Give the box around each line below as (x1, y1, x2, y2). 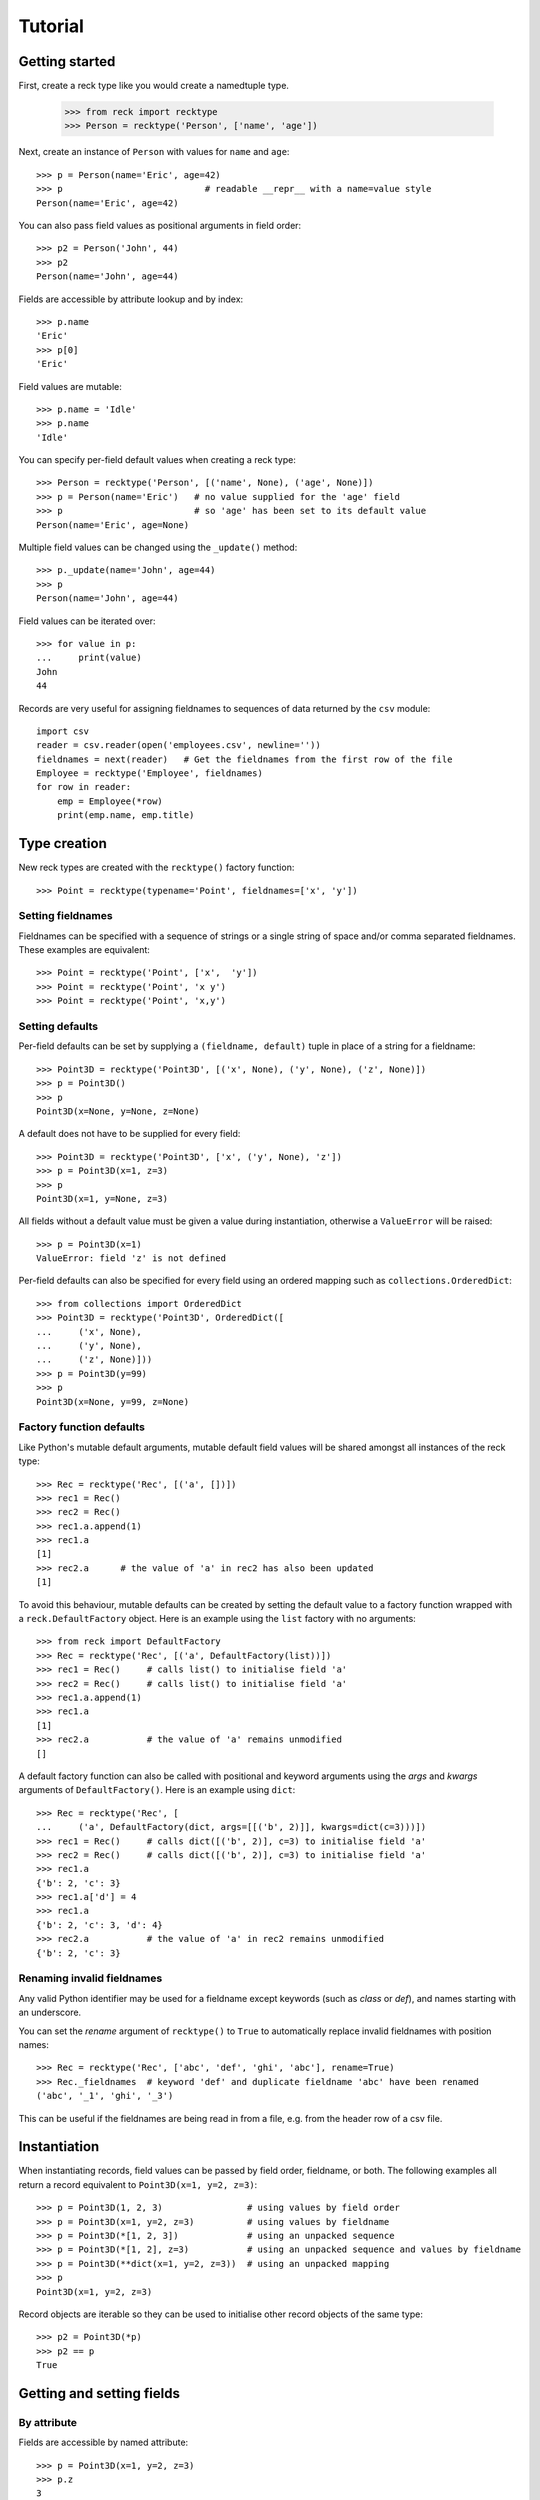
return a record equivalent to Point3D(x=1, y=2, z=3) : (18, 2178, 258, 2190)
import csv (36, 725, 90, 737)
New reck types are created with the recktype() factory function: (18, 861, 295, 874)
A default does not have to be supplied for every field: (18, 1128, 241, 1140)
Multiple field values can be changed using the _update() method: (18, 541, 298, 554)
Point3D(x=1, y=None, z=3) (36, 1193, 169, 1204)
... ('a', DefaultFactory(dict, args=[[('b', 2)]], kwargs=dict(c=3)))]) (36, 1821, 427, 1833)
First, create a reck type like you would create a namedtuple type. (18, 80, 290, 92)
